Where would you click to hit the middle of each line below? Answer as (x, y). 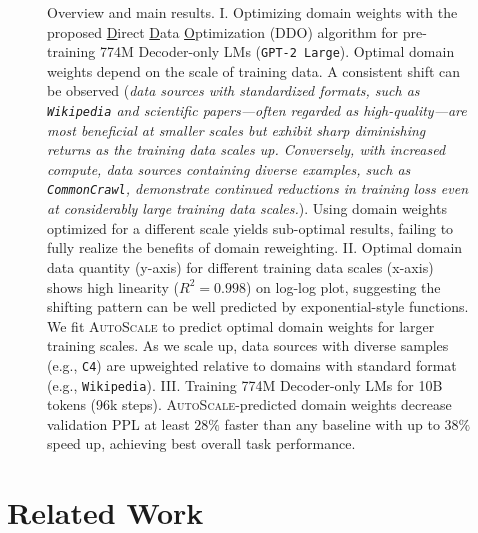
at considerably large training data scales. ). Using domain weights (247, 208)
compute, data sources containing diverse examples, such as (229, 168)
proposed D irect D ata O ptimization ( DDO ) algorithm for (223, 31)
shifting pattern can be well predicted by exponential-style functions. (258, 306)
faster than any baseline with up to (332, 423)
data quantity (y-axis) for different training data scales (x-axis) (240, 266)
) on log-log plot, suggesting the (343, 286)
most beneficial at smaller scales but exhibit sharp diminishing (236, 129)
